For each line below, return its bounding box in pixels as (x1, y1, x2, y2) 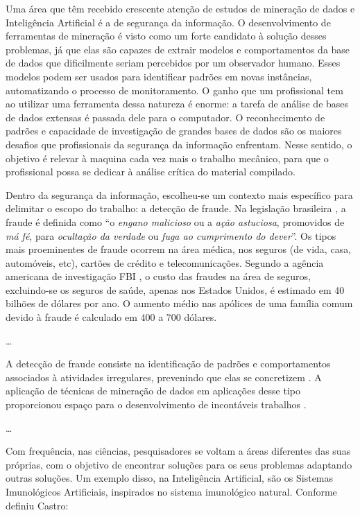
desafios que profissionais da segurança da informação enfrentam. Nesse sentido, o (6, 137, 352, 151)
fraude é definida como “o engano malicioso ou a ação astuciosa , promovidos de (6, 214, 345, 229)
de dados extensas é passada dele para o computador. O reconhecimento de (6, 110, 325, 124)
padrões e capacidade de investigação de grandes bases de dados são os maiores (6, 123, 342, 138)
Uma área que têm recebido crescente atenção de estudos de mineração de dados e (6, 1, 355, 15)
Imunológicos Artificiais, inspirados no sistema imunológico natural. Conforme (6, 485, 337, 498)
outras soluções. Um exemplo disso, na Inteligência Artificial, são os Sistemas (6, 471, 334, 485)
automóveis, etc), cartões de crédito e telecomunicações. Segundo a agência (6, 255, 324, 270)
